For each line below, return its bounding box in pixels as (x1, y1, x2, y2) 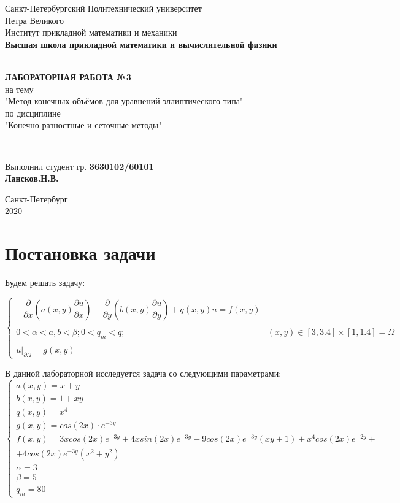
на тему (5, 82, 34, 95)
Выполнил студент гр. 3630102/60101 (5, 159, 154, 172)
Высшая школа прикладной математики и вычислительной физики (5, 37, 277, 50)
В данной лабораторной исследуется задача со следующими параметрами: (5, 366, 282, 379)
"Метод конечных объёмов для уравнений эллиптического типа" (5, 94, 244, 107)
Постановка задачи (5, 240, 156, 266)
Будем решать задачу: (5, 276, 85, 289)
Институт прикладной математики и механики (5, 26, 177, 39)
